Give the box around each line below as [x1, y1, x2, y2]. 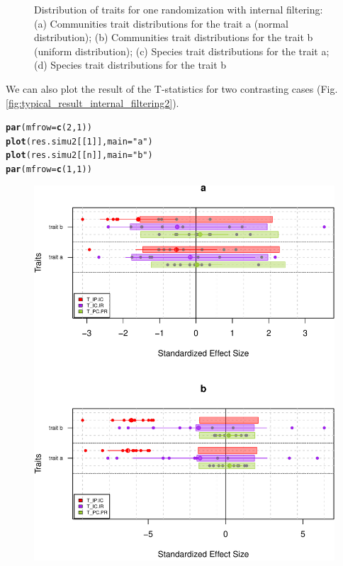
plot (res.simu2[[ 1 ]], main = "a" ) [6, 136, 153, 147]
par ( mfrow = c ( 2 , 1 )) [6, 123, 92, 133]
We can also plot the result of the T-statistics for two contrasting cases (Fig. [6, 81, 338, 96]
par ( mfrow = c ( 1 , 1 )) [6, 164, 92, 175]
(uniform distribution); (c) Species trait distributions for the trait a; [34, 43, 330, 58]
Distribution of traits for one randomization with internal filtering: [34, 2, 323, 16]
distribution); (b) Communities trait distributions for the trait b [34, 30, 313, 45]
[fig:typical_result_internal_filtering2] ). [6, 95, 179, 110]
